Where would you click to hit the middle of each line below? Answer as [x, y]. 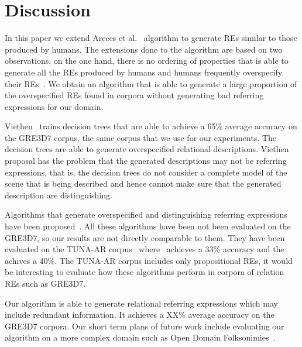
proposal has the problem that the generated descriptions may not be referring [146, 161]
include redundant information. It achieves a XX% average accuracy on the [140, 315]
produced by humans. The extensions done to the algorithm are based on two [144, 49]
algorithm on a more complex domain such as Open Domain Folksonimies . [140, 337]
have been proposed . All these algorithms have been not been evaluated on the [148, 226]
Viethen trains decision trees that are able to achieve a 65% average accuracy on [151, 126]
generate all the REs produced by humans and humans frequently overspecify [144, 72]
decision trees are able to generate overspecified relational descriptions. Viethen [147, 149]
